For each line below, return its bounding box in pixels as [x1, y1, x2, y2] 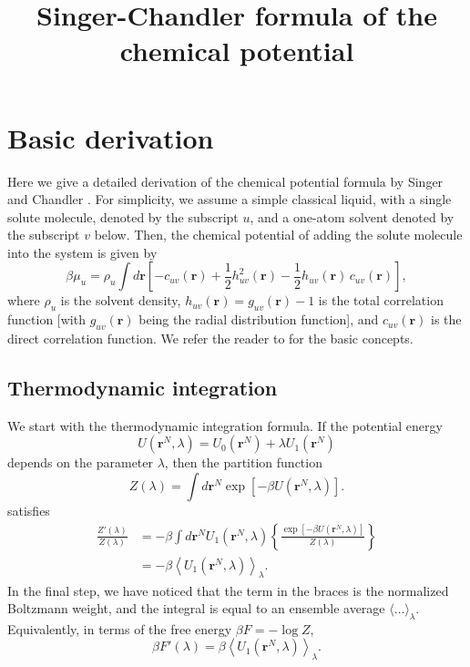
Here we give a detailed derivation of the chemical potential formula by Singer [7, 171, 444, 190]
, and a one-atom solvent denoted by [250, 207, 455, 226]
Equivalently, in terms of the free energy [7, 619, 232, 638]
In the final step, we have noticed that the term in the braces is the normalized [7, 580, 449, 600]
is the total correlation [318, 291, 444, 310]
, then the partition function [164, 453, 322, 472]
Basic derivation [7, 118, 214, 156]
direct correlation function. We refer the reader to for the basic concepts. [7, 329, 414, 348]
